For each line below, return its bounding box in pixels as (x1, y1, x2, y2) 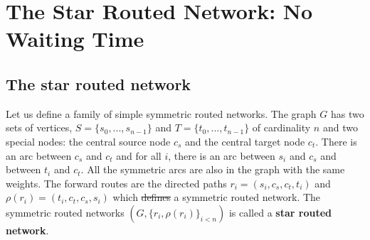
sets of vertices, (6, 120, 73, 135)
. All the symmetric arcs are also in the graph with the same (80, 162, 345, 177)
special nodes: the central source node (6, 133, 171, 148)
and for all (116, 148, 162, 163)
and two (322, 120, 358, 135)
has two (330, 106, 364, 121)
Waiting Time (6, 24, 144, 53)
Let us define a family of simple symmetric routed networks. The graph (6, 106, 317, 121)
